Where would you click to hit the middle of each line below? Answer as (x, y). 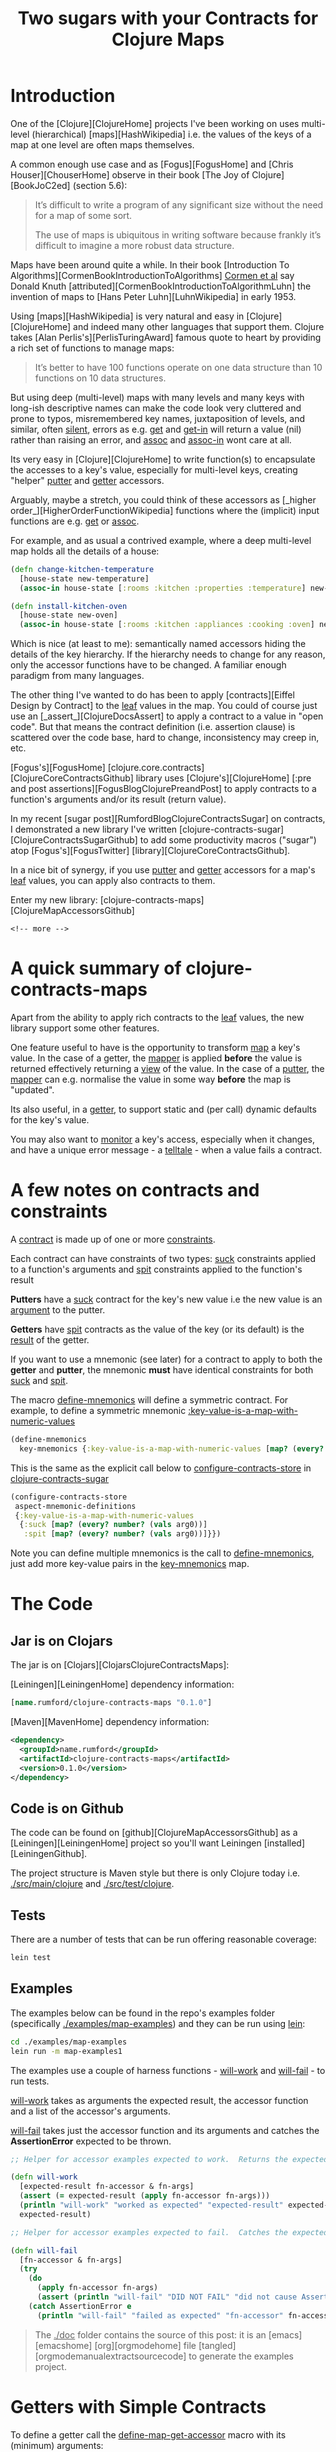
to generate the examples (241, 2356)
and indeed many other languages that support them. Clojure (199, 326)
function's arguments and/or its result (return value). (118, 799)
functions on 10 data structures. (100, 378)
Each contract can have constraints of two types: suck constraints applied (163, 1259)
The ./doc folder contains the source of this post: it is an (150, 2334)
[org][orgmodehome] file (145, 2345)
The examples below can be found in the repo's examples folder (142, 2013)
